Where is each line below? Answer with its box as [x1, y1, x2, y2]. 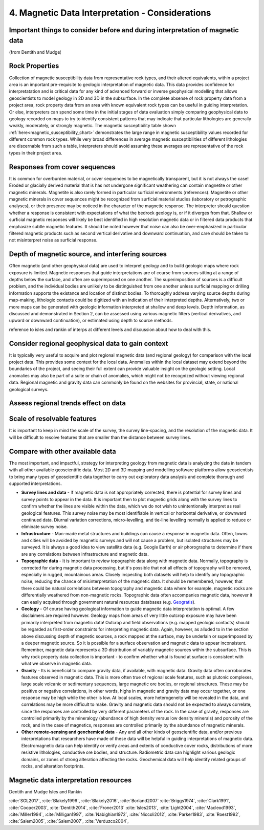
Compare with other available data [9, 447, 116, 456]
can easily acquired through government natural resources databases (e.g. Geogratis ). [21, 599, 196, 605]
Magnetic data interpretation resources [9, 776, 132, 784]
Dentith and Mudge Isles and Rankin [9, 788, 82, 794]
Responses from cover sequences [9, 163, 116, 171]
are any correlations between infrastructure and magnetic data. [21, 551, 149, 557]
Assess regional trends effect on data [9, 399, 126, 408]
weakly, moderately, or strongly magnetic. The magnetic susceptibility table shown [9, 123, 176, 129]
